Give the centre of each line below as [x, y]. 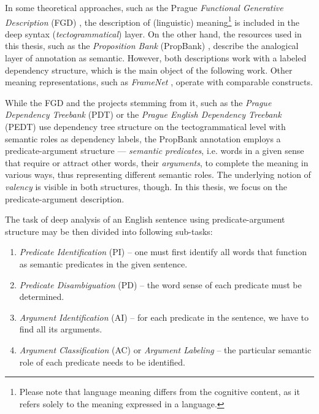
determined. [42, 297]
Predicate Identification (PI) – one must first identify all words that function [163, 252]
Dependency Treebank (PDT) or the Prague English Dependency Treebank [143, 114]
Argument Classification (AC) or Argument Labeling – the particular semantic [165, 349]
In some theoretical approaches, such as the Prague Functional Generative [144, 7]
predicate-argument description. [65, 198]
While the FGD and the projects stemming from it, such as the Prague [138, 102]
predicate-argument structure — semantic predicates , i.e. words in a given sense [155, 151]
